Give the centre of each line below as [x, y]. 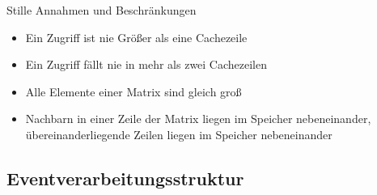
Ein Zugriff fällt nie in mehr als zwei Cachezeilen [146, 64]
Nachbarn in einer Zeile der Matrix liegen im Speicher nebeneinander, [198, 119]
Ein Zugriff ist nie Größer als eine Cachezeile [136, 37]
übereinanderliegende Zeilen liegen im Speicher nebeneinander [179, 134]
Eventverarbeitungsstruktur [125, 178]
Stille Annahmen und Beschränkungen [102, 10]
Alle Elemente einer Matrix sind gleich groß [133, 91]
